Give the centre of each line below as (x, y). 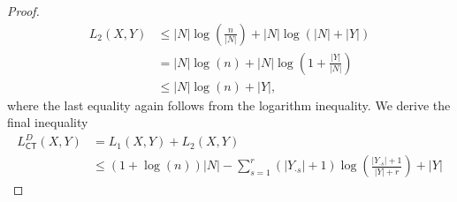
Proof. (23, 11)
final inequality (48, 122)
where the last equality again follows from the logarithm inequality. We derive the (229, 105)
